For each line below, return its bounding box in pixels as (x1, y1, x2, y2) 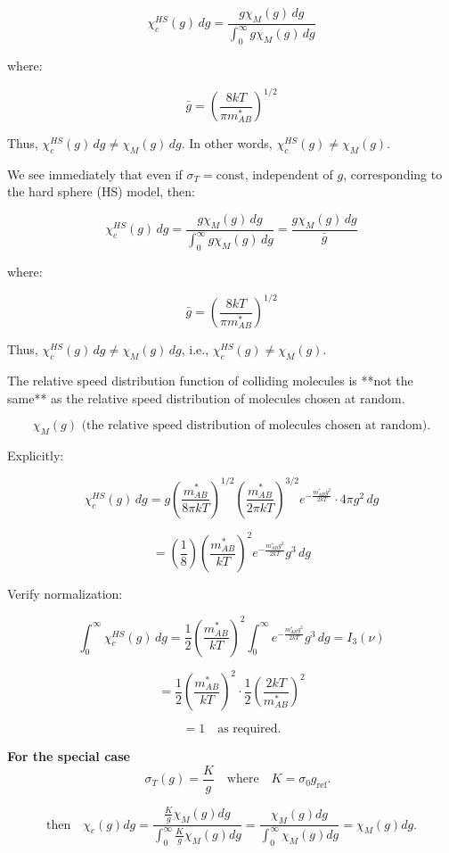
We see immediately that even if (7, 164, 183, 183)
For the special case (7, 747, 130, 766)
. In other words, (181, 134, 273, 153)
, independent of (244, 164, 333, 183)
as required (217, 723, 278, 736)
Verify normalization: (7, 584, 123, 603)
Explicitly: (7, 445, 64, 464)
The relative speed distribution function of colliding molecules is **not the (7, 370, 413, 389)
